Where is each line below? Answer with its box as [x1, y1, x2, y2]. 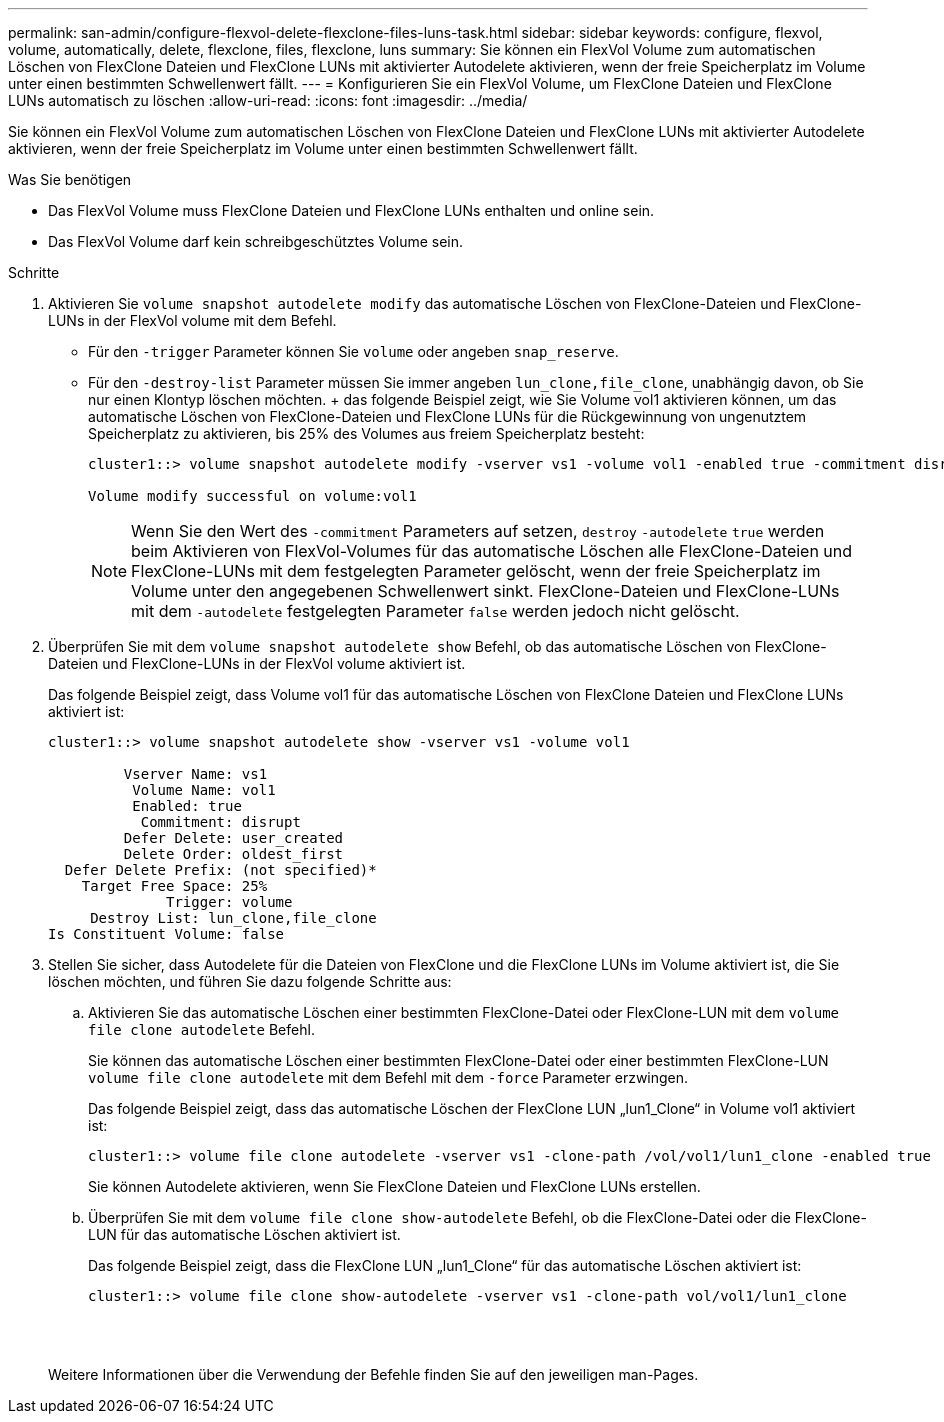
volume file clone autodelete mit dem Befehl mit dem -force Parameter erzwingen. [88, 1069, 689, 1086]
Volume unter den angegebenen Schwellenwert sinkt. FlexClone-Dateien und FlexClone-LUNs [131, 581, 840, 601]
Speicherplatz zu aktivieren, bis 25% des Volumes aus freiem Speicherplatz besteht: [88, 425, 645, 442]
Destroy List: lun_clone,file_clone [90, 910, 377, 926]
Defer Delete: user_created [123, 830, 344, 846]
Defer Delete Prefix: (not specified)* [64, 862, 377, 878]
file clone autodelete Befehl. [88, 1021, 315, 1038]
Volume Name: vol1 [132, 782, 276, 798]
